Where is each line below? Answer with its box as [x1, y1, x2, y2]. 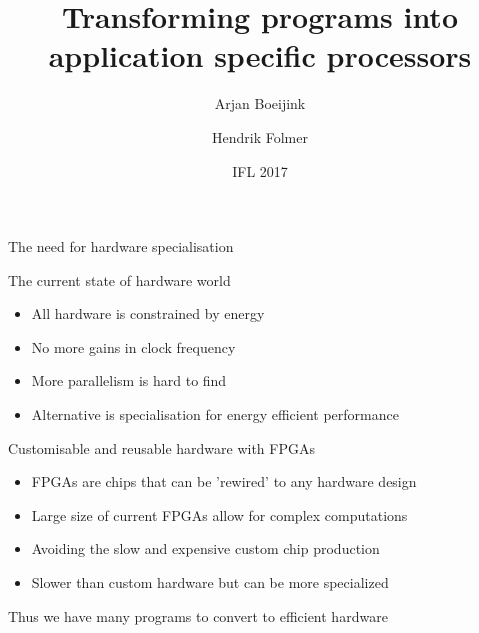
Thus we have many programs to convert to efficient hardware [8, 605, 388, 626]
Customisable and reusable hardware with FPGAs [8, 437, 315, 458]
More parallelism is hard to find [31, 370, 227, 391]
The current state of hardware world [8, 269, 231, 290]
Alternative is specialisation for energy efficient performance [31, 404, 399, 425]
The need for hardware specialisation [8, 236, 234, 257]
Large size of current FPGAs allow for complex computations [31, 504, 408, 525]
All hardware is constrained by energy [31, 303, 265, 324]
